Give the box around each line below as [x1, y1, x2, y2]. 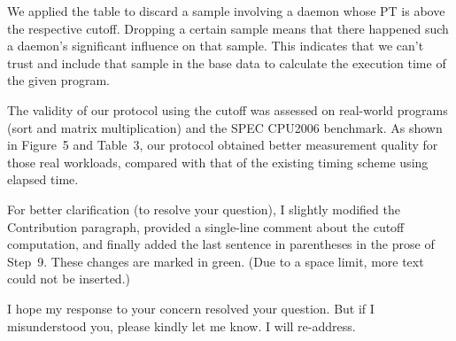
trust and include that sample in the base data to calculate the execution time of [7, 53, 446, 72]
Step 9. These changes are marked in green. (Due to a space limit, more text [7, 252, 424, 270]
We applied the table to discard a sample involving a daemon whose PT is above [7, 2, 445, 19]
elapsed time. [7, 170, 79, 189]
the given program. [7, 71, 110, 89]
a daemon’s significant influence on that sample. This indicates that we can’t [7, 36, 424, 55]
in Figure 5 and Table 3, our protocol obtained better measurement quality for [7, 136, 438, 154]
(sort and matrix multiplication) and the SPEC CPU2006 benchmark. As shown [7, 118, 443, 136]
